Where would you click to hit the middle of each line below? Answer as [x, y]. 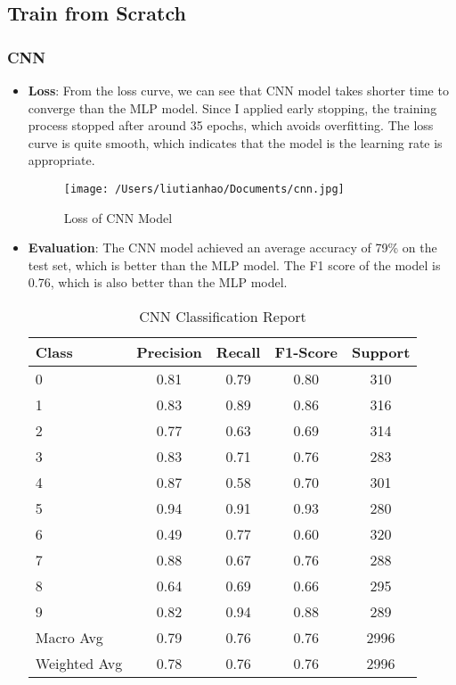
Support [381, 352]
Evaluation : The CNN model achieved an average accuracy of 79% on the [232, 248]
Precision [169, 352]
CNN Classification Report [223, 316]
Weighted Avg [79, 663]
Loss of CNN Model [118, 217]
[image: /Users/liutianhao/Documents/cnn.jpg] [204, 189]
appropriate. [61, 160]
